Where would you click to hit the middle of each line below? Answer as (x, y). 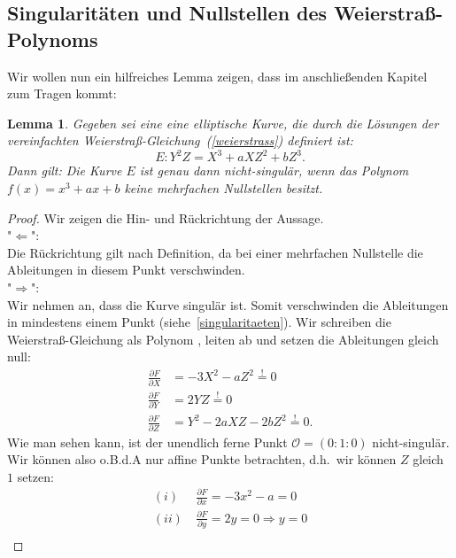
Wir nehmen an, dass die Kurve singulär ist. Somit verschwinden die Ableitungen (228, 304)
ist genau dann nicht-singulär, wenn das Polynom (274, 170)
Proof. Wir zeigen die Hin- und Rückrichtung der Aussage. (166, 217)
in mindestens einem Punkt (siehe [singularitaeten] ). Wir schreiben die (199, 322)
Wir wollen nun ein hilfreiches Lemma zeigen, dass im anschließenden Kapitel (217, 76)
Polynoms (53, 39)
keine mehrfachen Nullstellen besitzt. (224, 188)
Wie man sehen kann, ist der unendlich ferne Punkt (147, 442)
